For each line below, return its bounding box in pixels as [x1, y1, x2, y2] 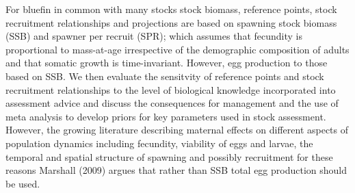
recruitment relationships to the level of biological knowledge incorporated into [5, 82, 336, 96]
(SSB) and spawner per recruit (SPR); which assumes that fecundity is [5, 29, 302, 43]
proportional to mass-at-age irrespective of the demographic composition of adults [5, 42, 350, 56]
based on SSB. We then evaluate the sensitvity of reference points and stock [5, 68, 324, 83]
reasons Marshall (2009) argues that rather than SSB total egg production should [5, 163, 347, 177]
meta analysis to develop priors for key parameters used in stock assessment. [5, 109, 326, 123]
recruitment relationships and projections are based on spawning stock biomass [5, 15, 337, 29]
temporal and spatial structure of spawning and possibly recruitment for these [5, 149, 333, 164]
